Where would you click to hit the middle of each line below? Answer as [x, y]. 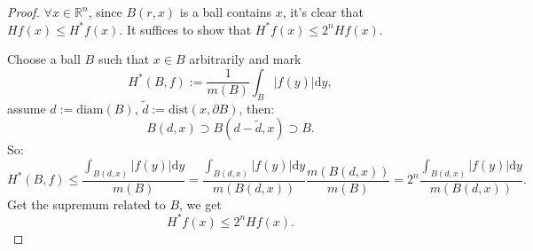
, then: [257, 108]
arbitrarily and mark [245, 59]
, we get [200, 204]
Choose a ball [44, 59]
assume [27, 108]
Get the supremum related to [86, 204]
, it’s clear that [323, 12]
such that [124, 59]
